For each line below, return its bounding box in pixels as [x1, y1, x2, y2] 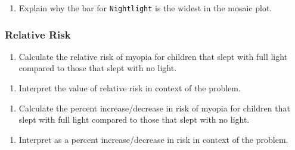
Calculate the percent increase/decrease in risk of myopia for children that [18, 101, 290, 114]
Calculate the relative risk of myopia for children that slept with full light [18, 50, 288, 62]
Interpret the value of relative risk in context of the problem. [18, 82, 241, 94]
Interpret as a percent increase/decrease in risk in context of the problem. [18, 133, 288, 145]
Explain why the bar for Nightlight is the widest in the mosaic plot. [18, 2, 272, 14]
